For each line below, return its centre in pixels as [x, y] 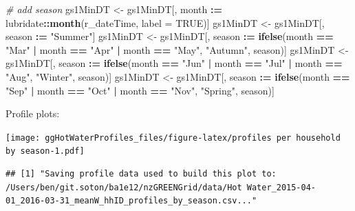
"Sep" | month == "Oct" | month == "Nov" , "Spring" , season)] [140, 90]
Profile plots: [33, 113]
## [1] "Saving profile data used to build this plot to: [141, 174]
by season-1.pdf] [45, 151]
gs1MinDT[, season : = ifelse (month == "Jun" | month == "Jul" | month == [174, 63]
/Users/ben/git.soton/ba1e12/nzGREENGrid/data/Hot [124, 187]
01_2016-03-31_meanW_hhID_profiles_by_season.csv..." [131, 201]
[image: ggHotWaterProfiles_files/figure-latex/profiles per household [173, 138]
